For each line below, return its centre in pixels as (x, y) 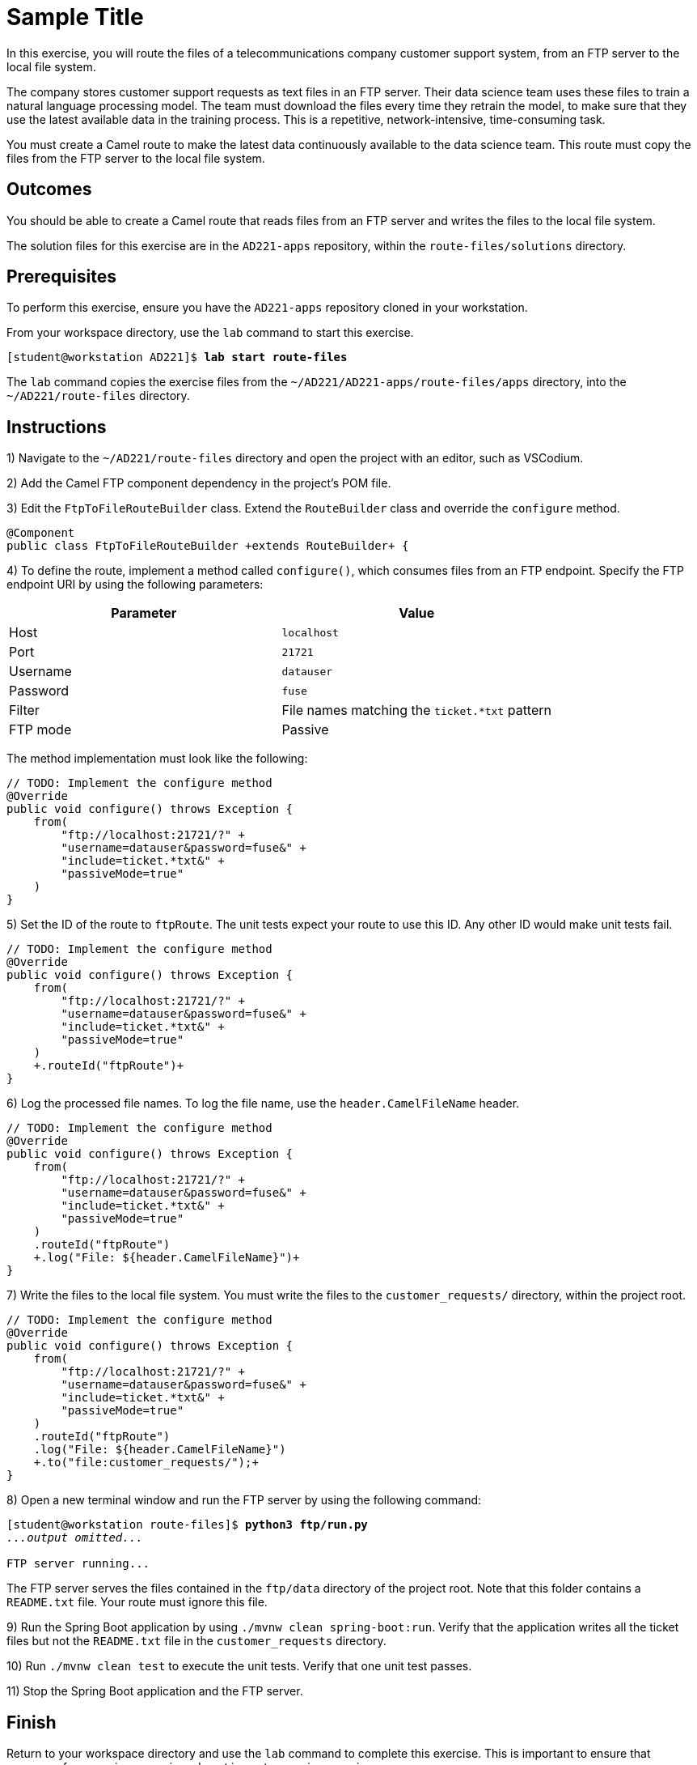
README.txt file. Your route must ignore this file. (137, 1602)
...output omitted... (75, 1538)
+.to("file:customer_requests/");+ (146, 1463)
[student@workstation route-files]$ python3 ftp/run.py (187, 1525)
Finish (32, 1722)
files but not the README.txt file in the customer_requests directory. (196, 1641)
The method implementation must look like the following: (157, 759)
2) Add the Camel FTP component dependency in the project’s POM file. (199, 483)
